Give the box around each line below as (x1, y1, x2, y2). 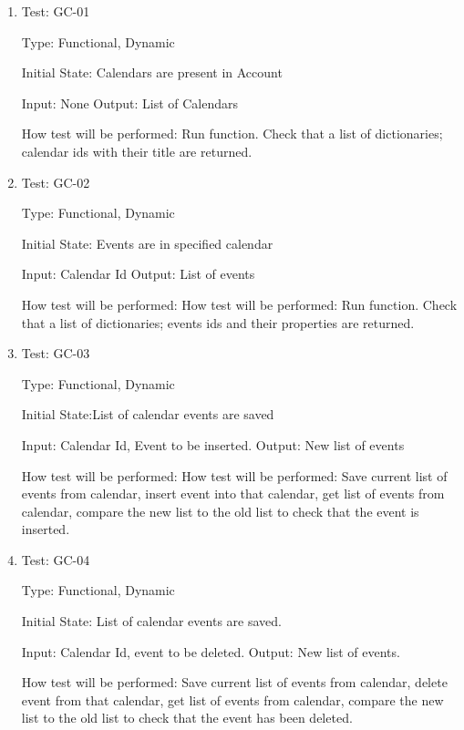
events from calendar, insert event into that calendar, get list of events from (21, 484, 445, 503)
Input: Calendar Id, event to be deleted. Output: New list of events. (21, 642, 400, 661)
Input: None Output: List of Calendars (21, 93, 239, 112)
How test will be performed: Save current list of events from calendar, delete (21, 673, 448, 692)
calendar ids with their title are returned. (21, 141, 253, 160)
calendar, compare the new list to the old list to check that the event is (21, 501, 419, 520)
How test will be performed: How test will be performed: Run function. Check (21, 294, 458, 314)
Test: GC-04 (21, 550, 90, 569)
